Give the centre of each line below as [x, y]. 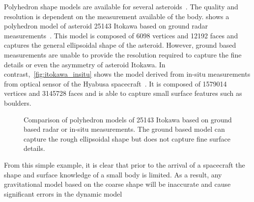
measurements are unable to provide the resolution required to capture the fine [123, 54]
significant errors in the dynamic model [63, 193]
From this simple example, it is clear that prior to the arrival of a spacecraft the [125, 164]
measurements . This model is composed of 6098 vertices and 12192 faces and [121, 35]
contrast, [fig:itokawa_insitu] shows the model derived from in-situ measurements [127, 74]
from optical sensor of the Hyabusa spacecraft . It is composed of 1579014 [115, 83]
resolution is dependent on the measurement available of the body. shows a [117, 16]
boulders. [18, 102]
